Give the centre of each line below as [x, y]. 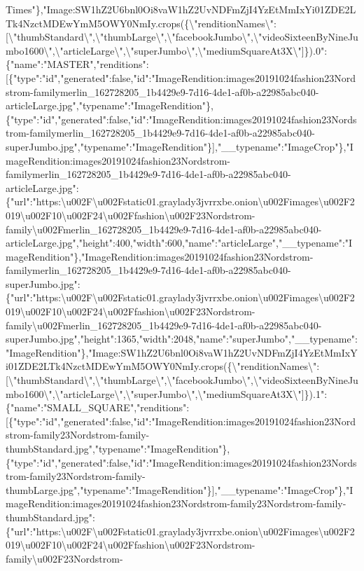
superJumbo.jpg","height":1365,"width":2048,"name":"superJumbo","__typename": [182, 339]
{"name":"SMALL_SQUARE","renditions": [98, 407]
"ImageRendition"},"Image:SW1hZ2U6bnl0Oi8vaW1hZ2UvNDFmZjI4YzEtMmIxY [182, 352]
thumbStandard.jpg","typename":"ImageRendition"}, [118, 448]
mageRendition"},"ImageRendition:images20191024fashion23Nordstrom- [160, 256]
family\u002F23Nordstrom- [64, 558]
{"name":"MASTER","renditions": [77, 64]
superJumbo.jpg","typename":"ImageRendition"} [109, 146]
